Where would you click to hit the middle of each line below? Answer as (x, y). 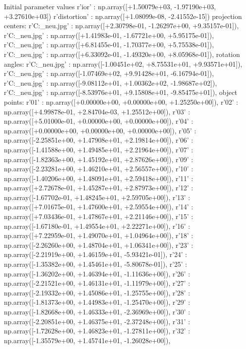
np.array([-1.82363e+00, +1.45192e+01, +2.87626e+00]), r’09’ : (99, 159)
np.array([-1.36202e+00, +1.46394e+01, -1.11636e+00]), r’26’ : (97, 273)
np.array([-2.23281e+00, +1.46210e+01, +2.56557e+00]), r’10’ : (99, 169)
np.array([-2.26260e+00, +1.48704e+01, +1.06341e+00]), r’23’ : (99, 245)
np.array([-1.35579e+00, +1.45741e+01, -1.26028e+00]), (87, 340)
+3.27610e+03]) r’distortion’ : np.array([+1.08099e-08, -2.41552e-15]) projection (123, 16)
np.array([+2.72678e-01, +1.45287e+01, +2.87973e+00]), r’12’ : (99, 188)
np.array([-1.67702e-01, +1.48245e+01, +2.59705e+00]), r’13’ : (97, 197)
